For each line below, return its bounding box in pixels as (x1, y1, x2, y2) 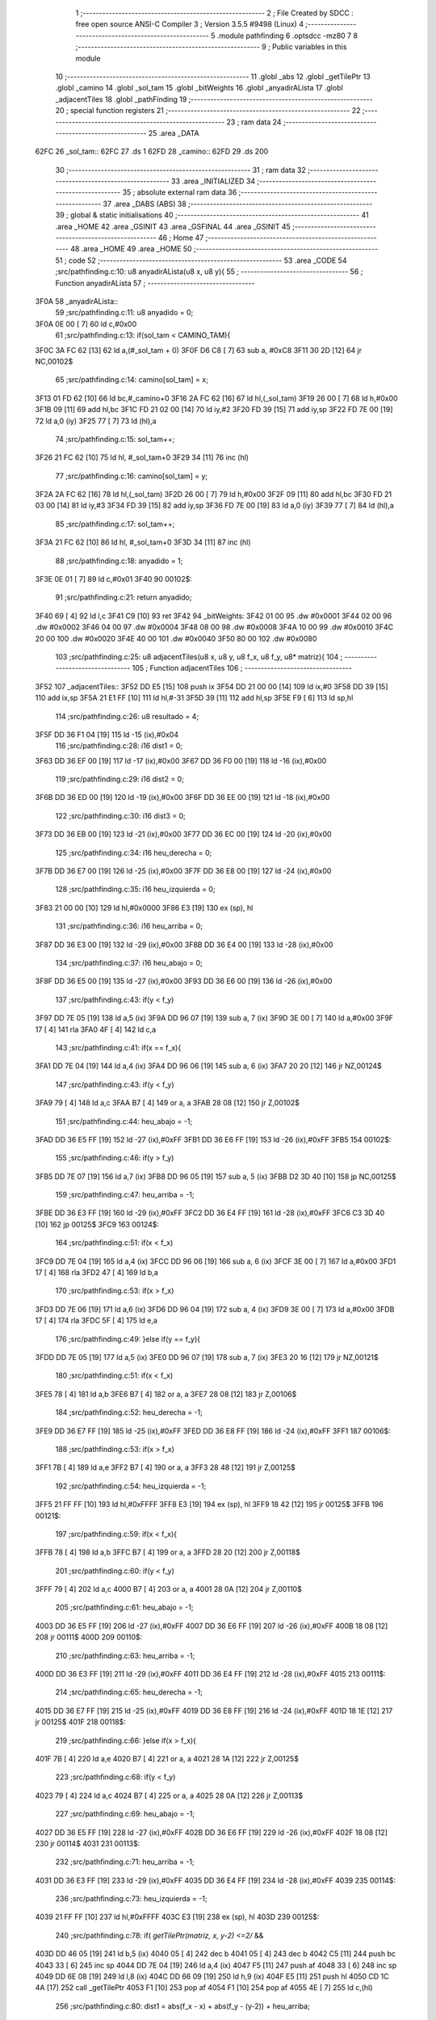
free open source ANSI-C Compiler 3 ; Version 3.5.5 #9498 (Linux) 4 (75, 19, 304, 29)
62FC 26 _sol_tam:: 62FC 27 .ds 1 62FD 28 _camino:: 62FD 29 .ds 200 (35, 146, 269, 157)
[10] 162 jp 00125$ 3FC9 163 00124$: (35, 1219, 160, 1229)
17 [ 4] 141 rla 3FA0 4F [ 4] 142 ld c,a (35, 1025, 157, 1034)
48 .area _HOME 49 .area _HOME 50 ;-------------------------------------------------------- (69, 244, 379, 254)
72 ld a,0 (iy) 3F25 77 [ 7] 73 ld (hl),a (35, 416, 157, 426)
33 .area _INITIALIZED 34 (170, 176, 256, 186)
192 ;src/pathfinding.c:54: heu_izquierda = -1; (55, 1481, 207, 1491)
